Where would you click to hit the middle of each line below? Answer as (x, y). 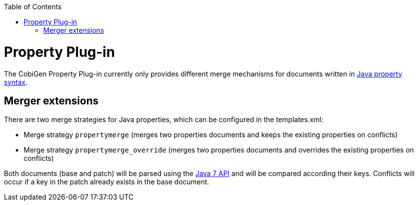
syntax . (16, 82)
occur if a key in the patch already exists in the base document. (107, 182)
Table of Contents (33, 7)
